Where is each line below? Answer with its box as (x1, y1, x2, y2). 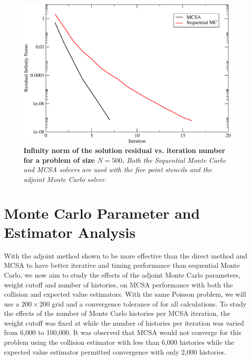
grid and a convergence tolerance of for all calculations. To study (52, 298, 247, 309)
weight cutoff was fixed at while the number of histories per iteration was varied (4, 317, 244, 328)
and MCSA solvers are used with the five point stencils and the (24, 164, 212, 175)
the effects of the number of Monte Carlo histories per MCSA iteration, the (4, 308, 230, 318)
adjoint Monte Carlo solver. (24, 174, 107, 184)
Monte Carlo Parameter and (4, 203, 200, 223)
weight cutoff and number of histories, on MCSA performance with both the (4, 279, 233, 289)
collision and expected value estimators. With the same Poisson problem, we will (4, 289, 246, 299)
